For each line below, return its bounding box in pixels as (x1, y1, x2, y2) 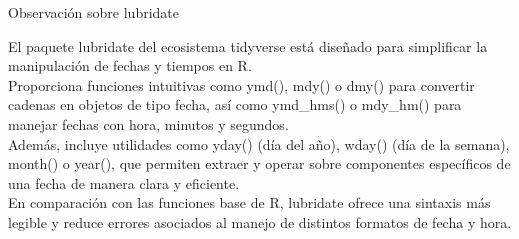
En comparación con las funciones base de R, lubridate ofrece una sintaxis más (8, 192, 491, 213)
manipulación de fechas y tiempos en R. (8, 55, 252, 76)
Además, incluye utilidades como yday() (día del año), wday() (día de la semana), (8, 133, 510, 154)
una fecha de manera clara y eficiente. (8, 172, 240, 193)
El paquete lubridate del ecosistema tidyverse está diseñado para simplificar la (8, 35, 488, 56)
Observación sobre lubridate (8, 2, 180, 22)
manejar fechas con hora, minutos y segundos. (8, 113, 289, 134)
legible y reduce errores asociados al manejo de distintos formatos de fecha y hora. (8, 211, 512, 232)
